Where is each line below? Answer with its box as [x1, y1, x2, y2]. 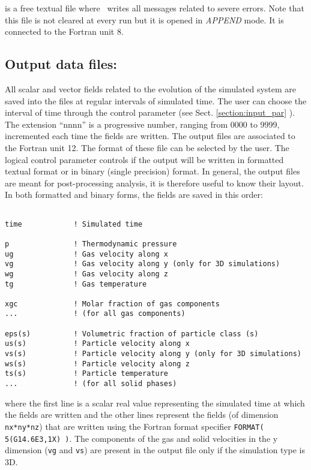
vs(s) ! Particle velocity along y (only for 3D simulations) [5, 350, 301, 358]
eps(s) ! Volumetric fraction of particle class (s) [5, 329, 259, 338]
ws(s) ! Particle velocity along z [5, 359, 190, 368]
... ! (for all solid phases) [5, 379, 177, 388]
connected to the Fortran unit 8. [5, 25, 124, 38]
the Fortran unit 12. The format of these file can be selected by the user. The [5, 141, 289, 153]
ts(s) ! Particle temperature [5, 369, 169, 378]
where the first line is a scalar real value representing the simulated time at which [5, 396, 305, 409]
